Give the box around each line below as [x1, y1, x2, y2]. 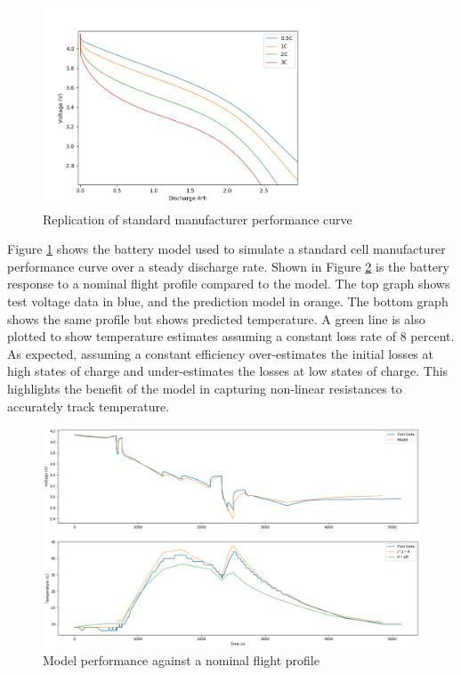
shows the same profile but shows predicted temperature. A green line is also [7, 309, 425, 328]
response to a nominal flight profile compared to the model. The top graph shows [7, 274, 450, 293]
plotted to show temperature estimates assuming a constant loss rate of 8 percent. [7, 327, 455, 346]
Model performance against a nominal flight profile [43, 651, 319, 670]
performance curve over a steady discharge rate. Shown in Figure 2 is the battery [7, 256, 449, 275]
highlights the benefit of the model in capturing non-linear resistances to [7, 378, 402, 397]
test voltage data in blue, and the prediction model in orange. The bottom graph [7, 291, 449, 310]
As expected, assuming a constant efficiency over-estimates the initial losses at [7, 344, 433, 362]
